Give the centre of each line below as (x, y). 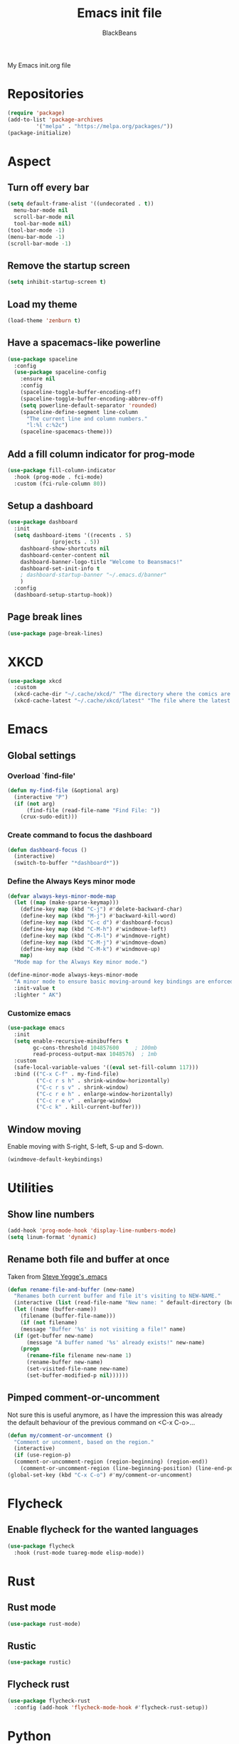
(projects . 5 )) (76, 542)
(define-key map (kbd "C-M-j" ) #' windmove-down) (94, 942)
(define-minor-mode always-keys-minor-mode (73, 975)
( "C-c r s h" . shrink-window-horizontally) (103, 1080)
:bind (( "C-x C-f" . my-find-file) (67, 1074)
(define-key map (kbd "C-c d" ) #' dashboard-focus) (97, 922)
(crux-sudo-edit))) (49, 817)
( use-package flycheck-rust (49, 1701)
